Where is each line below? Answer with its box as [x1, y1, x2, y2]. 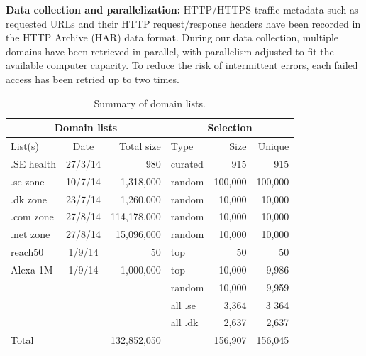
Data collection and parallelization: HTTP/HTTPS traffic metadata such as [6, 2, 359, 16]
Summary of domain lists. [94, 95, 206, 110]
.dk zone [11, 191, 47, 206]
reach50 [11, 244, 44, 259]
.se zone [11, 173, 45, 188]
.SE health [11, 156, 56, 171]
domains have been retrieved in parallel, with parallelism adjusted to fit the [6, 43, 334, 58]
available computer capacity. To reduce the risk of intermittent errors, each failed [6, 58, 358, 72]
